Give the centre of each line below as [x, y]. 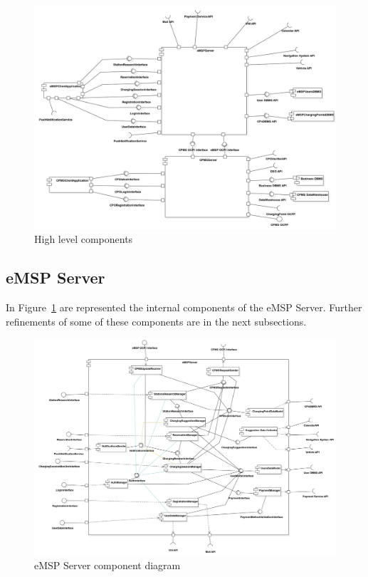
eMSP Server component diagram [107, 565]
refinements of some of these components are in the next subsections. [156, 321]
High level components [84, 239]
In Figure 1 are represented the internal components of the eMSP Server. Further [184, 307]
